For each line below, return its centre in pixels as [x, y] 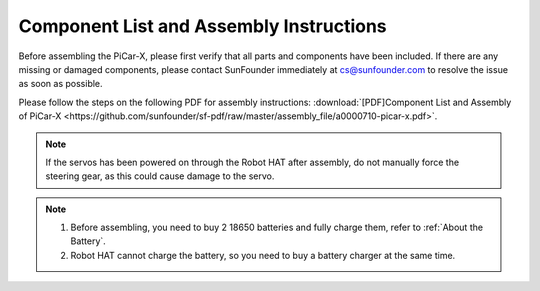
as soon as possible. [61, 84]
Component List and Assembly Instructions [202, 26]
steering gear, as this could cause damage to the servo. [160, 176]
